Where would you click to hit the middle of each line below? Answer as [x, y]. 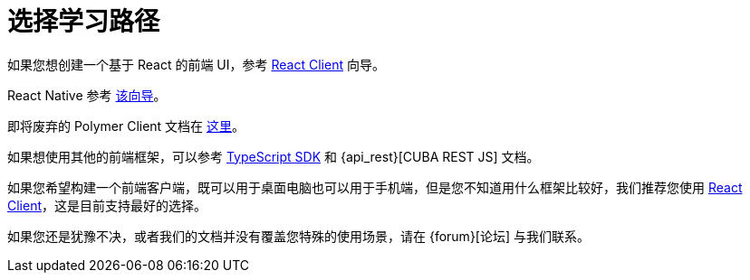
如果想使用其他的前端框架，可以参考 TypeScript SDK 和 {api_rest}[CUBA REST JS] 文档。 [274, 156]
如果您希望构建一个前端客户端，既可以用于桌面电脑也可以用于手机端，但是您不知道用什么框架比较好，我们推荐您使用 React [375, 187]
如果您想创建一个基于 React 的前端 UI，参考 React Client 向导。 [196, 64]
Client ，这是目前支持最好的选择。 [107, 205]
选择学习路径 [84, 22]
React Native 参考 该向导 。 [87, 95]
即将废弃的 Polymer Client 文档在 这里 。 [126, 126]
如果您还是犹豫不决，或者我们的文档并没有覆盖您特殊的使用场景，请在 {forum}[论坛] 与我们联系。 [298, 236]
